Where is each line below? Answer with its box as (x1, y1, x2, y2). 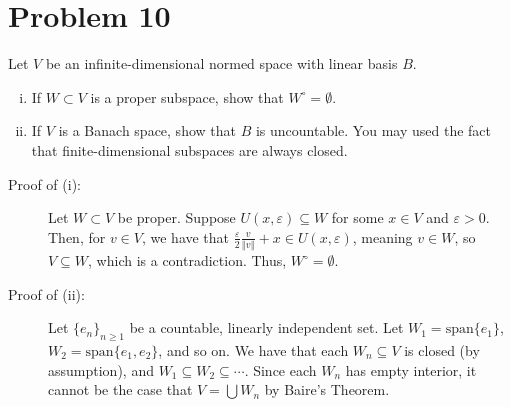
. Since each (244, 359, 317, 380)
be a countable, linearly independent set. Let (129, 317, 404, 338)
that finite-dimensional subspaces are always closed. (31, 139, 348, 160)
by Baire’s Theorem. (264, 379, 390, 400)
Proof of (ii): (8, 283, 85, 304)
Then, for (48, 226, 106, 247)
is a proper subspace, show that (90, 86, 284, 107)
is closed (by (404, 339, 480, 360)
